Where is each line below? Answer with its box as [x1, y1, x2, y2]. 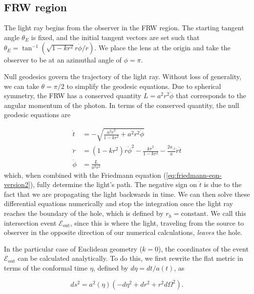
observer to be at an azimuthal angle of [4, 55, 122, 65]
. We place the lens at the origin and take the [94, 42, 231, 53]
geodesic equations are [4, 109, 71, 120]
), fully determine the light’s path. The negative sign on [30, 179, 197, 189]
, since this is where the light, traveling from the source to [70, 217, 244, 228]
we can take [4, 81, 39, 91]
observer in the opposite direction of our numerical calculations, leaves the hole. [4, 227, 242, 237]
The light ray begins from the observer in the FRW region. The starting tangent [4, 22, 244, 33]
